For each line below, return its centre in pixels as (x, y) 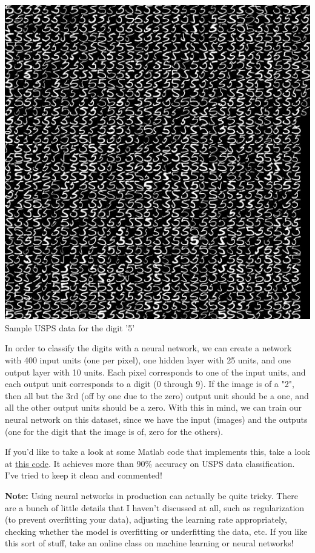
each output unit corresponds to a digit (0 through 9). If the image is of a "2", (150, 384)
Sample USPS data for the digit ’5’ (70, 327)
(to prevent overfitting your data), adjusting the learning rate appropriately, (146, 519)
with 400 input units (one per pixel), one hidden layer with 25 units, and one (148, 360)
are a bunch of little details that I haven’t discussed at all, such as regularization (155, 507)
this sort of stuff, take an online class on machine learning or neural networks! (149, 543)
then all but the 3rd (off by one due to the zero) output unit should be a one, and (157, 395)
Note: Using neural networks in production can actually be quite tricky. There (152, 495)
